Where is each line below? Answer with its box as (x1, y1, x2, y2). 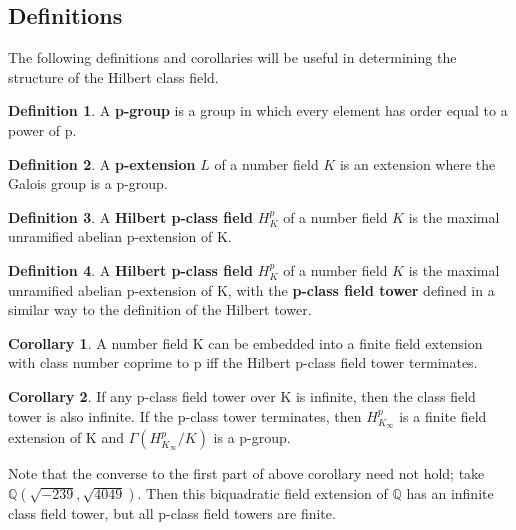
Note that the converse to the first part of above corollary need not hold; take (8, 463, 485, 484)
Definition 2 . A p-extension (8, 153, 196, 174)
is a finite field (399, 405, 487, 426)
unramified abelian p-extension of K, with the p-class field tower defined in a (8, 279, 495, 300)
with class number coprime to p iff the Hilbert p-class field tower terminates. (8, 352, 478, 373)
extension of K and (8, 427, 124, 448)
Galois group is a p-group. (8, 173, 168, 194)
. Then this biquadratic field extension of (137, 482, 388, 503)
